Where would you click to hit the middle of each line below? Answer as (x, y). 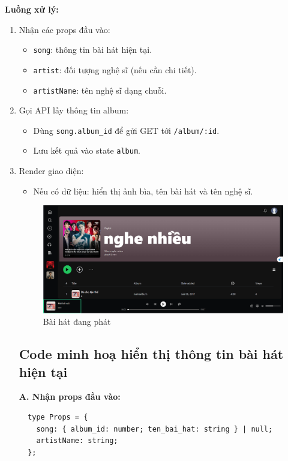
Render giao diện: (51, 171)
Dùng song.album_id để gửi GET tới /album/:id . (126, 130)
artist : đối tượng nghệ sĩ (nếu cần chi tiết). (115, 69)
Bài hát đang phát (77, 321)
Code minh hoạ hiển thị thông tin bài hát (151, 354)
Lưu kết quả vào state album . (87, 150)
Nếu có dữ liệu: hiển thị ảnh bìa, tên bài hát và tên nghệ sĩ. (143, 191)
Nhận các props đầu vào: (64, 29)
